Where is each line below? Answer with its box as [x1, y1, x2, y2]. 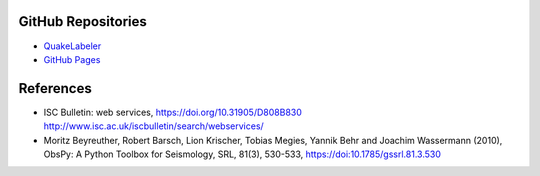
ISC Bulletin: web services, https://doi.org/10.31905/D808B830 [43, 106, 302, 118]
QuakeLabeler [43, 40, 102, 52]
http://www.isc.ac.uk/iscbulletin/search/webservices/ [43, 120, 264, 132]
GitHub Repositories [18, 13, 147, 30]
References [18, 80, 92, 97]
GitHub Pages [43, 53, 101, 65]
